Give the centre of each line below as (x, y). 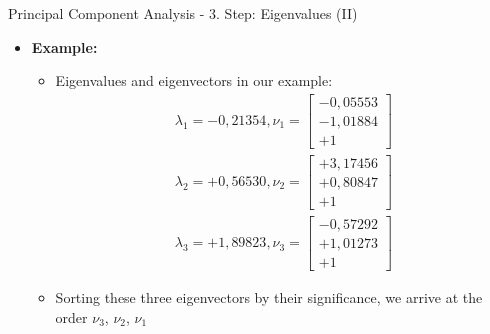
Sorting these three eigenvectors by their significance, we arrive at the (269, 297)
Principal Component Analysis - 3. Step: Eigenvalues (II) (183, 13)
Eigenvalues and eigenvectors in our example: (194, 80)
